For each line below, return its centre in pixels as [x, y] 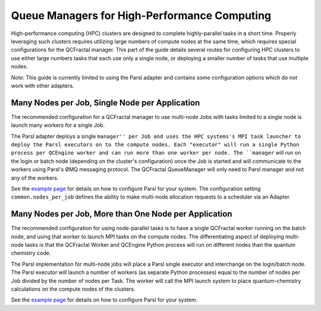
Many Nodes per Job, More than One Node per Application [122, 214]
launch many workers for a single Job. [58, 125]
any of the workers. [35, 178]
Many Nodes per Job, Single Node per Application [106, 103]
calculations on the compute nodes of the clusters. [73, 289]
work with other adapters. [43, 86]
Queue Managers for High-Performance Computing [141, 15]
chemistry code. [31, 253]
